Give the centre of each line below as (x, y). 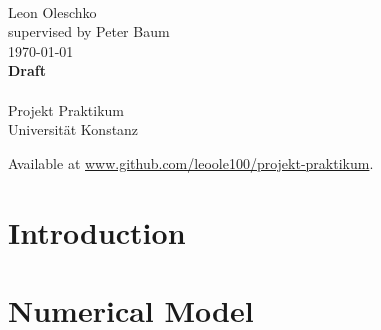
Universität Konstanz (73, 129)
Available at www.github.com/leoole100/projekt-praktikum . (191, 162)
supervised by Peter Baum (89, 31)
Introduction (97, 231)
